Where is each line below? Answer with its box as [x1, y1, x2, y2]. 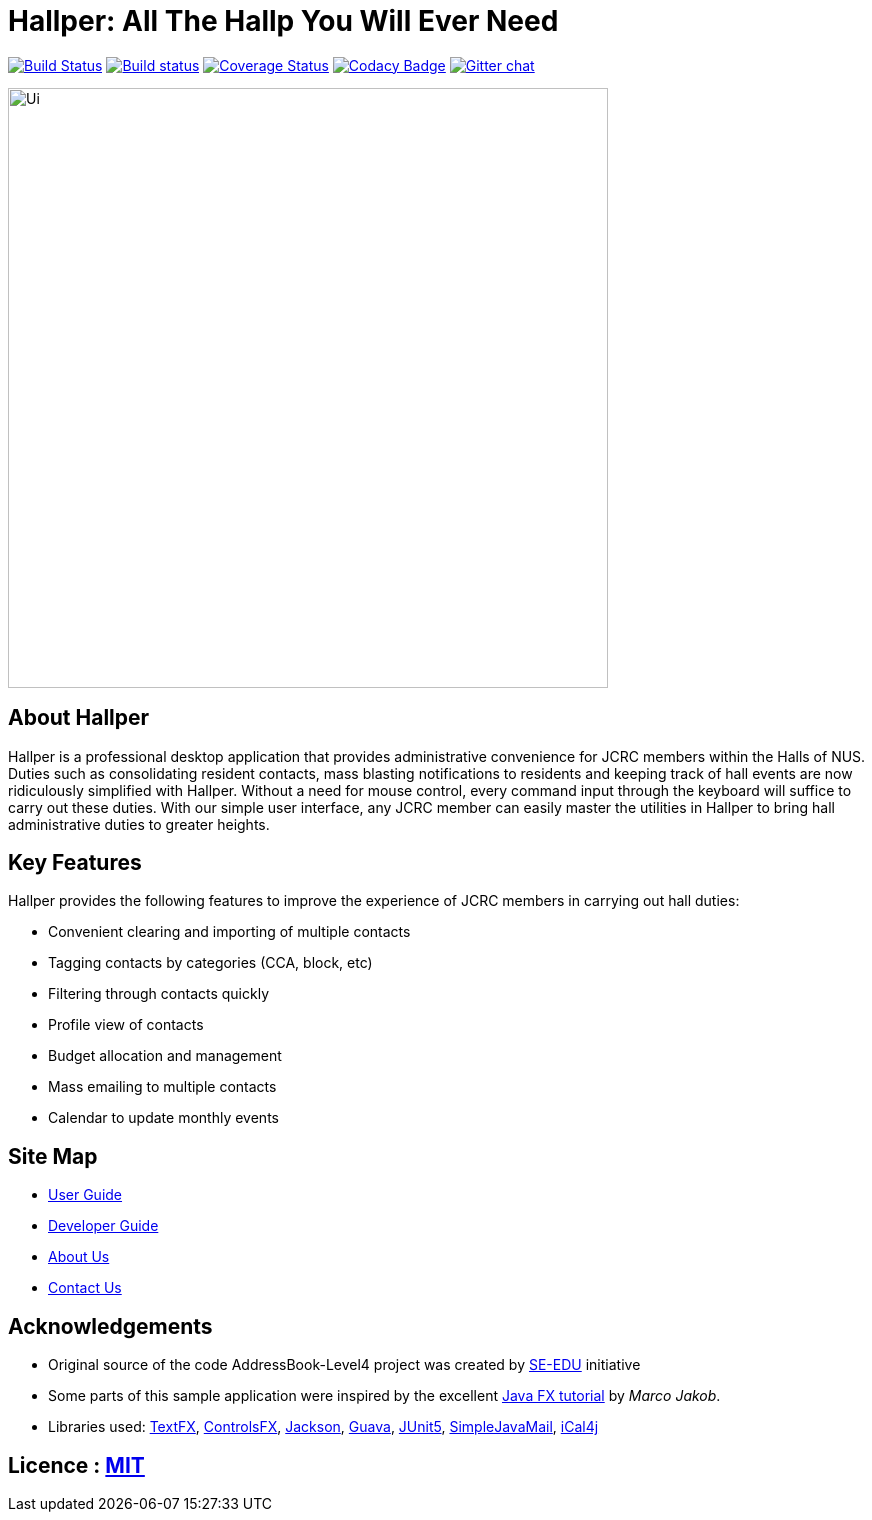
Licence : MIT [8, 1452, 145, 1478]
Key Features [8, 850, 142, 876]
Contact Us [48, 1279, 122, 1297]
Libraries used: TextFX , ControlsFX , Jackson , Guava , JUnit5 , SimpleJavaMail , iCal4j [48, 1418, 599, 1436]
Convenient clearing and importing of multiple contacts [48, 923, 411, 941]
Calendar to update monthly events [48, 1109, 279, 1127]
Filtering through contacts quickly [48, 985, 270, 1003]
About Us [48, 1248, 110, 1266]
